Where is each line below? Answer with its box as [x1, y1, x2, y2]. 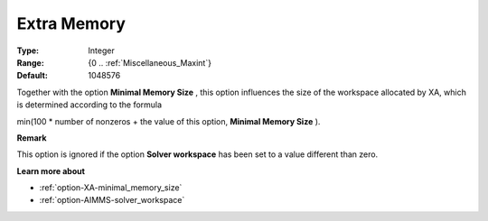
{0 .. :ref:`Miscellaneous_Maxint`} [88, 57, 212, 68]
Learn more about [16, 165, 86, 176]
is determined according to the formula [16, 99, 163, 110]
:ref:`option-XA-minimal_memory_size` [39, 182, 183, 193]
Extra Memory [16, 14, 126, 33]
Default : [16, 70, 49, 81]
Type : [16, 45, 40, 56]
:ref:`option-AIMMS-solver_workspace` [39, 195, 185, 206]
